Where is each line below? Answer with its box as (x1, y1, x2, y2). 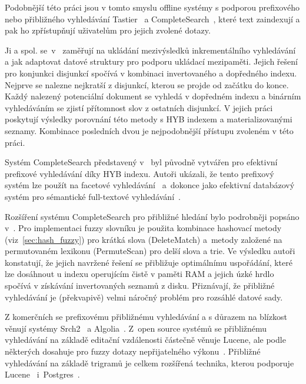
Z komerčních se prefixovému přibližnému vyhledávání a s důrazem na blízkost (5, 310, 287, 323)
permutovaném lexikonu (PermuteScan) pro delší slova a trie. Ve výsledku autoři (5, 245, 295, 257)
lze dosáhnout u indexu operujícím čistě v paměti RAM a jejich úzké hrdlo (5, 268, 274, 280)
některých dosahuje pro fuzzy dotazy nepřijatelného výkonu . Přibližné (5, 345, 261, 358)
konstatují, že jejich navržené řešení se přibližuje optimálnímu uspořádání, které (5, 256, 292, 268)
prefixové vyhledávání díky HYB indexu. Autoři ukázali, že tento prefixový (5, 167, 274, 179)
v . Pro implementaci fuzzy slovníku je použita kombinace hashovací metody (5, 222, 282, 234)
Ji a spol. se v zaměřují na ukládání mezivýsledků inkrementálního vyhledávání (5, 44, 296, 56)
